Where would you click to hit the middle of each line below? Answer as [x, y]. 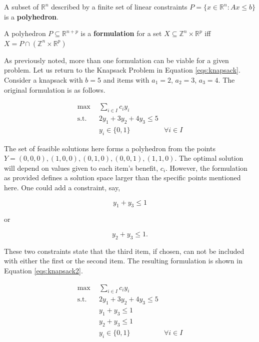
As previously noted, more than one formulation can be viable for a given [116, 60]
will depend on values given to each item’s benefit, [81, 167]
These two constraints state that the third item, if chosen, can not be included [124, 251]
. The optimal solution [209, 158]
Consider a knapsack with [43, 79]
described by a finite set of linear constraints [119, 7]
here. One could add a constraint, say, [62, 188]
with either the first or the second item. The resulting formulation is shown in [123, 261]
